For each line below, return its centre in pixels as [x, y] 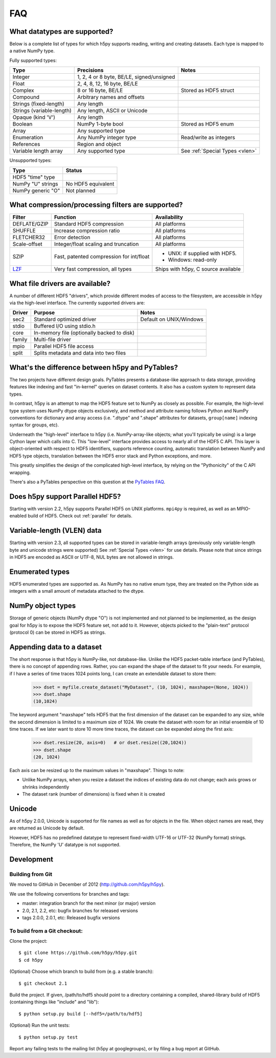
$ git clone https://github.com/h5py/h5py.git [78, 953]
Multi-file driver [52, 340]
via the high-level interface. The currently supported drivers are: [77, 303]
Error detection [72, 237]
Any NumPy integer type [107, 137]
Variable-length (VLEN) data [55, 531]
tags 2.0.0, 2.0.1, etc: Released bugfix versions [71, 918]
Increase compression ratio [87, 231]
